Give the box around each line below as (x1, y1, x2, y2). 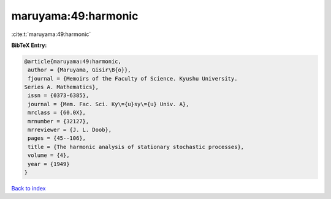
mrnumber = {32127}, (28, 118, 89, 125)
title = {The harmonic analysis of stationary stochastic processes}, (28, 143, 245, 150)
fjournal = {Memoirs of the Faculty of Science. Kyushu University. (28, 75, 238, 82)
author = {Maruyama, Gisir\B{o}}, (28, 67, 131, 73)
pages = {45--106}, (28, 135, 86, 142)
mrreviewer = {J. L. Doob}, (28, 126, 112, 134)
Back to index (11, 184, 46, 192)
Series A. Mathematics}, (24, 84, 99, 91)
